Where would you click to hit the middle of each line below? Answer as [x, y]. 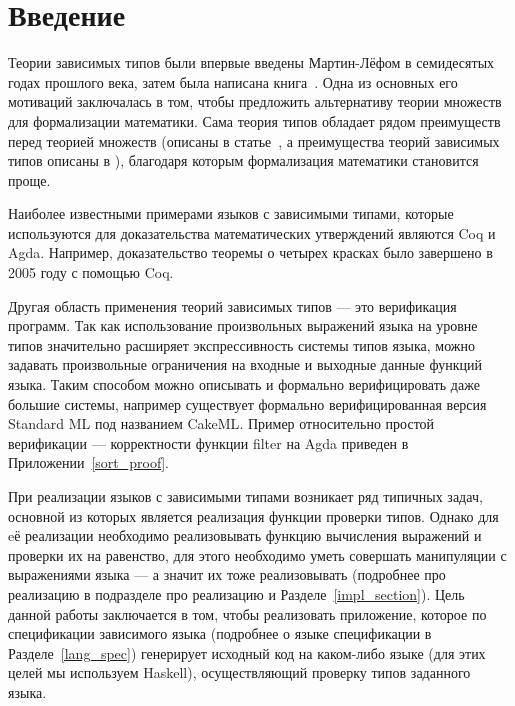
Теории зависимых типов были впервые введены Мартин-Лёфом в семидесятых [251, 62]
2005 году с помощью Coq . [91, 272]
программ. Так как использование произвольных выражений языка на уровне [243, 325]
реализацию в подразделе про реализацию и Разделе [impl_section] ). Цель [236, 593]
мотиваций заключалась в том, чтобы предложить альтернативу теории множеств [255, 101]
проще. [29, 179]
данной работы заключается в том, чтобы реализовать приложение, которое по [247, 613]
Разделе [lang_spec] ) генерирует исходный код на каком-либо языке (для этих [247, 652]
